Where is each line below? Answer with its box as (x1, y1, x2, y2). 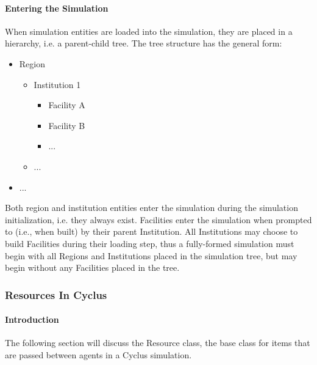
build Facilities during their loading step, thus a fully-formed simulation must (5, 237, 294, 249)
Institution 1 (34, 78, 81, 90)
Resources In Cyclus (5, 287, 107, 302)
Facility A (48, 98, 85, 111)
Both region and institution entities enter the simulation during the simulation (5, 201, 298, 214)
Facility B (48, 119, 85, 131)
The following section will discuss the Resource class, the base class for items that (5, 336, 310, 349)
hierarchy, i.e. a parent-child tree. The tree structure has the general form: (5, 37, 282, 50)
